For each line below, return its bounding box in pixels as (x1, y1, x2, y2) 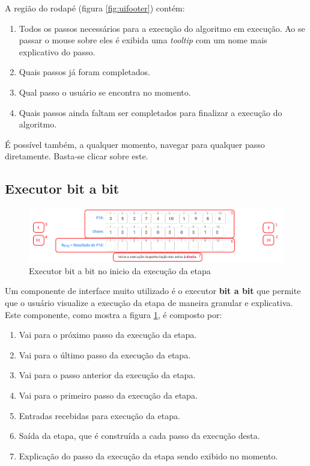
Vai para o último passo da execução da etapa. (19, 348, 191, 361)
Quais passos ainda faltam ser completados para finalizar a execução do (19, 106, 282, 118)
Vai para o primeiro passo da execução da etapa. (19, 389, 198, 402)
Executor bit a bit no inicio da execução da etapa (29, 264, 211, 277)
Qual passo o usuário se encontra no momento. (19, 85, 191, 98)
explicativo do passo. (19, 45, 96, 58)
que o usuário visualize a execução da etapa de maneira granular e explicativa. (5, 296, 293, 309)
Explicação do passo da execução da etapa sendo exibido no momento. (19, 449, 278, 462)
